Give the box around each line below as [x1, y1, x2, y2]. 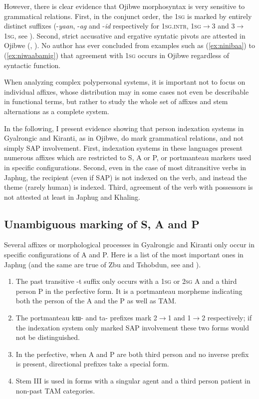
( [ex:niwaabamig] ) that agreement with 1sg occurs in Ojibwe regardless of [4, 50, 229, 60]
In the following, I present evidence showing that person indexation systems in [4, 123, 244, 133]
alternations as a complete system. [4, 106, 109, 116]
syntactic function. [4, 60, 61, 70]
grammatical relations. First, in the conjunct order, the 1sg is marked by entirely [4, 11, 252, 21]
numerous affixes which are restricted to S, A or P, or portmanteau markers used [4, 152, 252, 163]
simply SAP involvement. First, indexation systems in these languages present [4, 142, 243, 153]
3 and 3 [212, 21, 235, 31]
